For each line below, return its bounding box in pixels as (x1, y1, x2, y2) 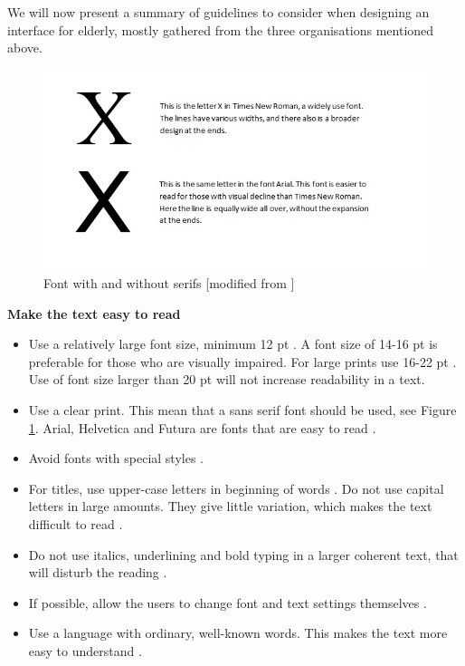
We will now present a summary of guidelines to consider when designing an (7, 3, 430, 21)
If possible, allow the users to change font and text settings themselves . (28, 593, 427, 612)
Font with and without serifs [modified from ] (43, 274, 295, 293)
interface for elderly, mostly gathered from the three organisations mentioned (7, 20, 434, 39)
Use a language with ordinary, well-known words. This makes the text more (28, 623, 448, 642)
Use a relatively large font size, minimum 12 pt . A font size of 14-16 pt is (28, 334, 438, 353)
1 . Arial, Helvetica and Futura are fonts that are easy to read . (28, 418, 376, 437)
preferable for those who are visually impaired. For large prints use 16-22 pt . (28, 352, 457, 371)
